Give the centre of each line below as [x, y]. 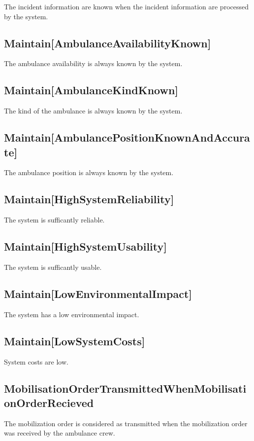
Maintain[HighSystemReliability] [89, 199]
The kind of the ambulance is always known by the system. [93, 111]
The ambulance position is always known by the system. [89, 172]
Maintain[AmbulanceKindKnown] [91, 90]
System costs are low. [36, 361]
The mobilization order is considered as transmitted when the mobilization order [126, 423]
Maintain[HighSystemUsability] [85, 246]
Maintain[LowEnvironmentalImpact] [98, 293]
